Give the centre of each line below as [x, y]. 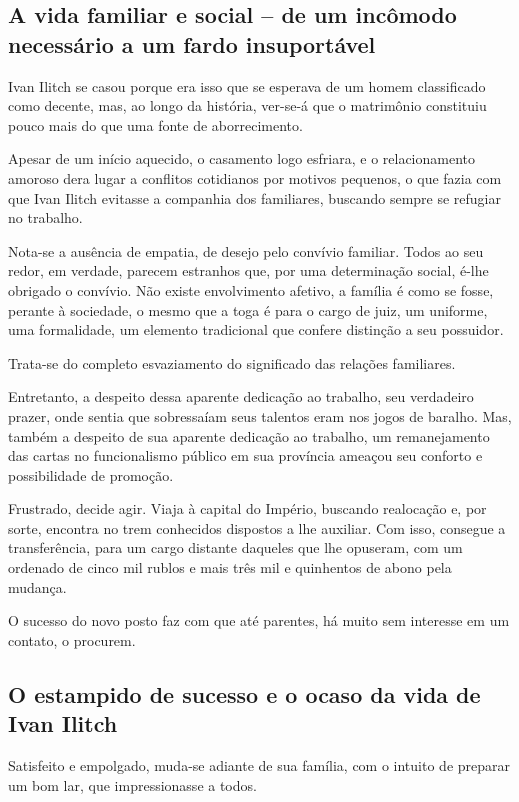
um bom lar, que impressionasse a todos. [132, 784]
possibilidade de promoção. [91, 474]
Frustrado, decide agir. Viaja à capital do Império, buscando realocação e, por [247, 508]
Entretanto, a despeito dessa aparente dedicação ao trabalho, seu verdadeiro [241, 396]
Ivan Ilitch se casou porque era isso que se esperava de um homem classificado [247, 85]
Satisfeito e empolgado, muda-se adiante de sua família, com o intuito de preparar [259, 765]
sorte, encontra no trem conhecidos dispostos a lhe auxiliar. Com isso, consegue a [257, 527]
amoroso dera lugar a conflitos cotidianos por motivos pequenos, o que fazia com [255, 177]
